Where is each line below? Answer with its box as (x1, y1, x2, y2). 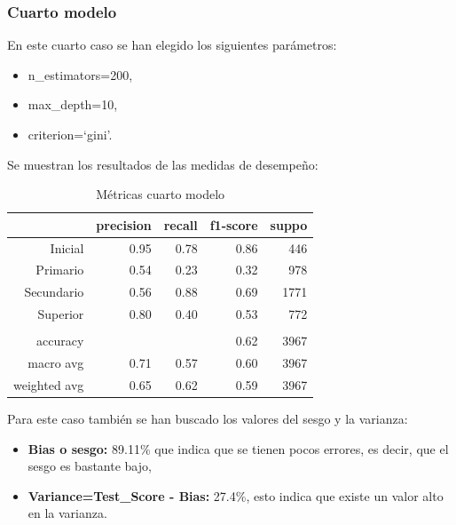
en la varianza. (28, 504, 107, 522)
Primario (35, 260, 84, 279)
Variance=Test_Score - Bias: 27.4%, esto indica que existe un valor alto (28, 486, 444, 505)
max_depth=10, (28, 95, 118, 114)
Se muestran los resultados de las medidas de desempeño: (7, 155, 318, 173)
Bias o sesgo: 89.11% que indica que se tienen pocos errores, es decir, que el (28, 439, 449, 457)
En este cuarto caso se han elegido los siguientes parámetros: (7, 36, 337, 54)
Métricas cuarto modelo (96, 185, 225, 203)
